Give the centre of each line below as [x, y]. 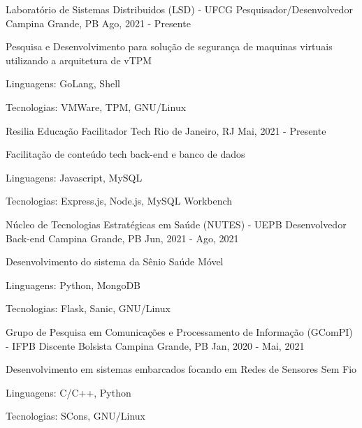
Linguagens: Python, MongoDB [73, 285]
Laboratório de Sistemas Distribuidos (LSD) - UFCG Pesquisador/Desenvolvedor [179, 9]
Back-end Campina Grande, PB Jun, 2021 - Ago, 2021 [122, 238]
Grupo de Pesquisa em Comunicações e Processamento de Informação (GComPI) [179, 331]
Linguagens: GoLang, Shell [63, 83]
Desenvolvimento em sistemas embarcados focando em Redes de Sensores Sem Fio [181, 369]
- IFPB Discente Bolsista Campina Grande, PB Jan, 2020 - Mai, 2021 [155, 345]
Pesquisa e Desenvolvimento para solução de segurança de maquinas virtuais [169, 46]
